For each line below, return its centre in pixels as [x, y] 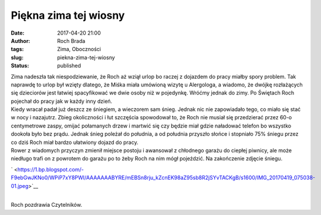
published [69, 66]
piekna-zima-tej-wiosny [86, 57]
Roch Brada [71, 41]
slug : [17, 57]
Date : [18, 33]
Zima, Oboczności [79, 49]
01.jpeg [20, 186]
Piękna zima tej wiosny [68, 15]
